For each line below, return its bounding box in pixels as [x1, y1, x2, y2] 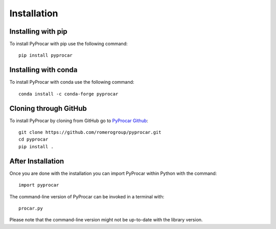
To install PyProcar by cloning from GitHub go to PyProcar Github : [9, 118, 148, 124]
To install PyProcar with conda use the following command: [9, 79, 134, 85]
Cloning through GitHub [9, 104, 87, 112]
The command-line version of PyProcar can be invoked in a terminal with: [9, 193, 165, 199]
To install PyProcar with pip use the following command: [9, 41, 128, 47]
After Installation [9, 156, 64, 166]
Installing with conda [9, 65, 78, 74]
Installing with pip [9, 27, 67, 36]
